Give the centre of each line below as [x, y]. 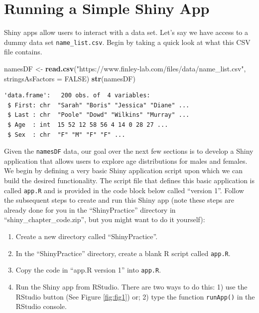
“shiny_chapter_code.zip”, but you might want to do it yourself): [105, 219]
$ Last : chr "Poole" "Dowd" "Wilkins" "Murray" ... [99, 115]
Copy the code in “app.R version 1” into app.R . [88, 270]
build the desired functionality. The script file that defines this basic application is [129, 180]
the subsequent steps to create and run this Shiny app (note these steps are [119, 200]
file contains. [23, 52]
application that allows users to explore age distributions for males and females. [126, 160]
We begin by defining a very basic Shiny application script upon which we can [123, 170]
